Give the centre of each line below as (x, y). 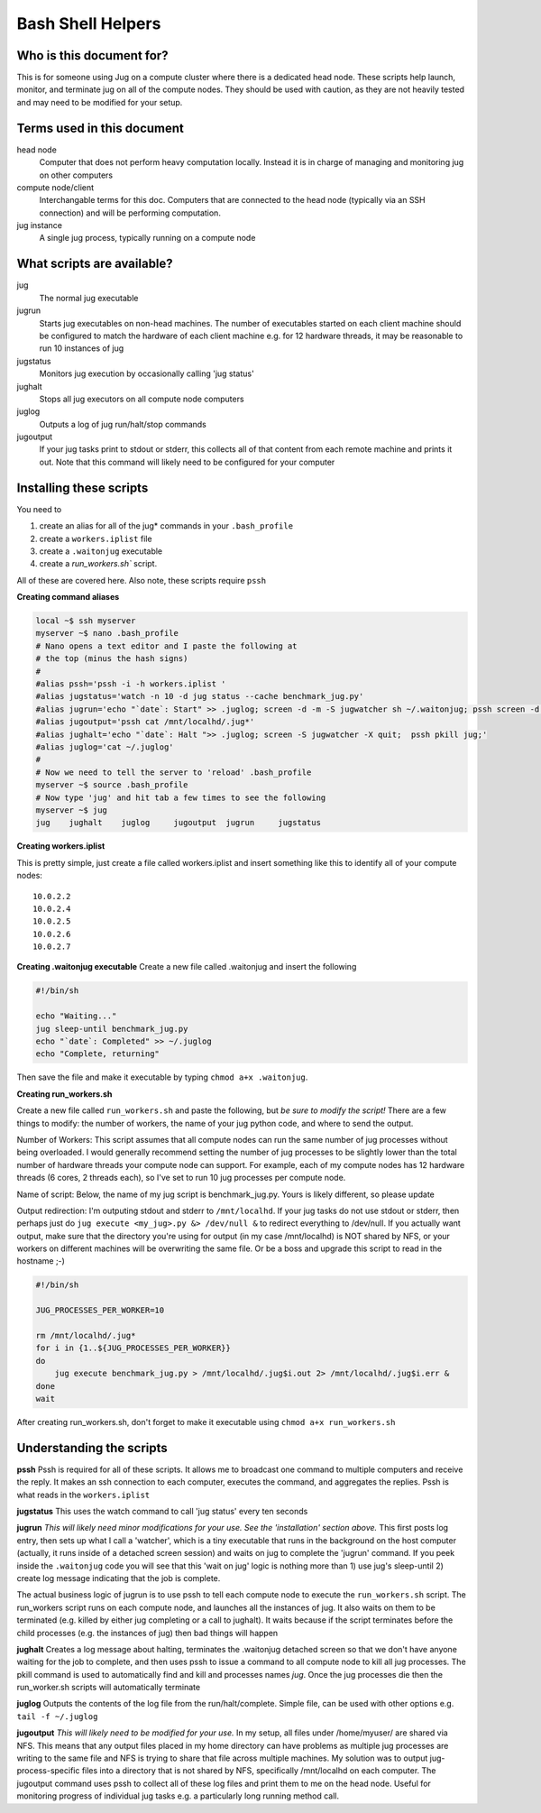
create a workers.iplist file (96, 538)
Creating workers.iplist (61, 846)
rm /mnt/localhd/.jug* (86, 1335)
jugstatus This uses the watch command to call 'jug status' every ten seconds (162, 1512)
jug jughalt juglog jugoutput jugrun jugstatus (179, 823)
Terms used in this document (101, 128)
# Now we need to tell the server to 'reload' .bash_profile (174, 772)
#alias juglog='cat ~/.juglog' (105, 747)
